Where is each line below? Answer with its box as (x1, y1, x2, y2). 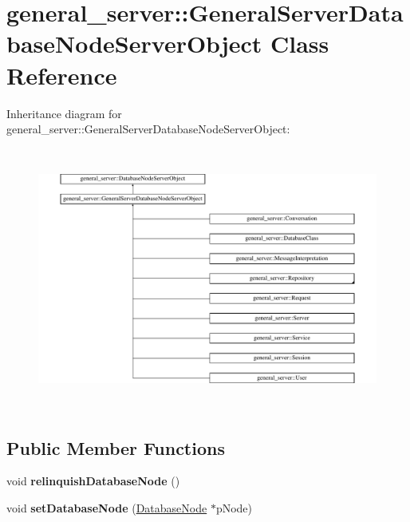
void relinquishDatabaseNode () (6, 473, 180, 489)
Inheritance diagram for (6, 105, 122, 121)
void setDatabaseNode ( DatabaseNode (6, 500, 207, 516)
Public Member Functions (6, 435, 225, 460)
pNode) (215, 500, 252, 516)
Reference (6, 58, 117, 91)
